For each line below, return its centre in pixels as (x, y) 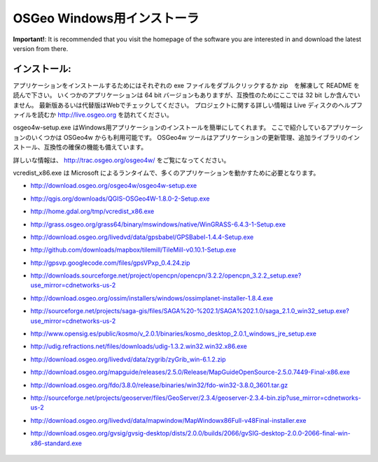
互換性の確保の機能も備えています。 (95, 147)
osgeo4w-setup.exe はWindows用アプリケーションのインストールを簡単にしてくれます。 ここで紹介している (170, 128)
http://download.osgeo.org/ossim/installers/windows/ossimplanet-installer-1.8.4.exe (152, 298)
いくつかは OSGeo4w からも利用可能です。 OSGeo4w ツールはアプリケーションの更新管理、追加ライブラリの (189, 137)
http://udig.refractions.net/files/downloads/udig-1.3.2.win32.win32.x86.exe (139, 347)
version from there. (41, 48)
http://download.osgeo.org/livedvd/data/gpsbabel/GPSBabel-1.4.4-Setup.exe (142, 237)
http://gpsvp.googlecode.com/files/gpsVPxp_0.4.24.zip (110, 263)
